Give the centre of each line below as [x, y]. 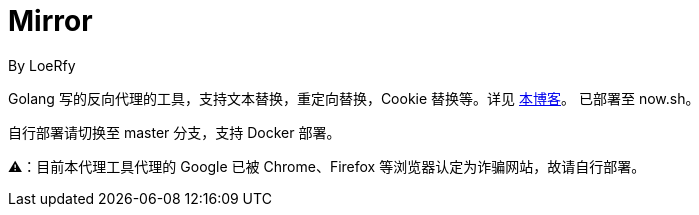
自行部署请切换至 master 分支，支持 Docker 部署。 [174, 132]
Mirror [50, 21]
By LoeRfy [42, 65]
